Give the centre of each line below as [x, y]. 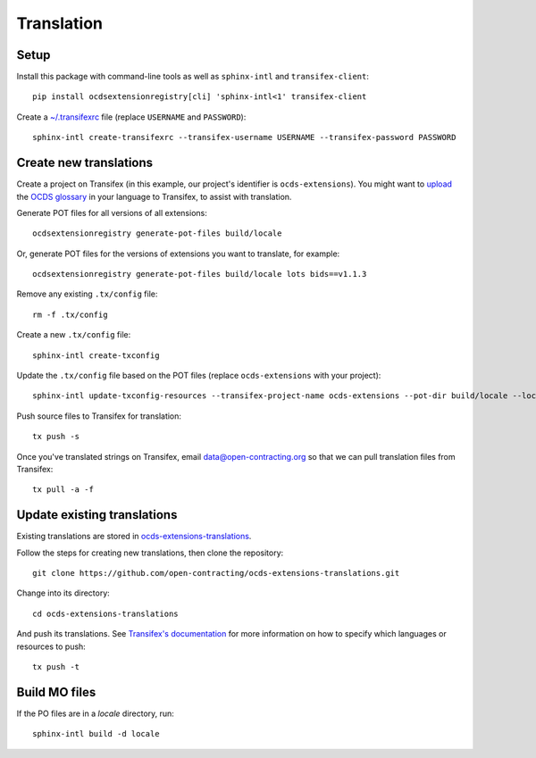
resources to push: [51, 646]
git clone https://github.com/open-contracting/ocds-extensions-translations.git [216, 573]
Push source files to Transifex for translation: [99, 416]
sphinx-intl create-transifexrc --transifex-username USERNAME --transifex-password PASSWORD [244, 137]
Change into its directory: [63, 593]
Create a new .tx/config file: [74, 335]
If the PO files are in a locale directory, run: [95, 713]
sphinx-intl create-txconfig [96, 355]
